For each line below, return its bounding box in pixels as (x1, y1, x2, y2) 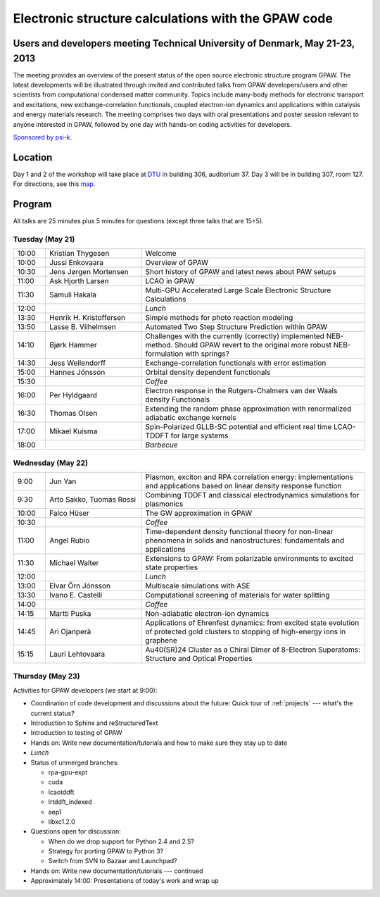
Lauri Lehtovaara (49, 649, 106, 659)
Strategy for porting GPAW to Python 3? (48, 847, 164, 855)
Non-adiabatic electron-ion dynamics (145, 609, 270, 619)
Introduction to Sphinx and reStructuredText (30, 719, 158, 727)
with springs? (184, 349, 230, 359)
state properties (145, 562, 198, 572)
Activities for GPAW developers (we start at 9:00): (13, 686, 158, 694)
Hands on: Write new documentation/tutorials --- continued (30, 867, 203, 875)
